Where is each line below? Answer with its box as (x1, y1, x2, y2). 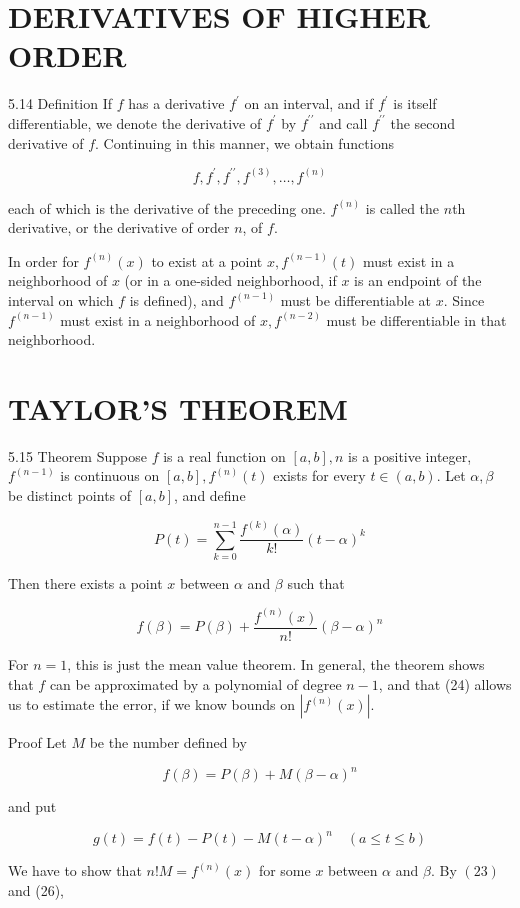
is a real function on (163, 445, 286, 466)
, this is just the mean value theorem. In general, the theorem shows (67, 653, 485, 674)
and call (319, 112, 368, 133)
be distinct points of (8, 485, 132, 506)
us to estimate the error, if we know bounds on (8, 694, 295, 715)
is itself (393, 93, 437, 114)
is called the (365, 197, 440, 218)
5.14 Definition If (8, 93, 113, 114)
